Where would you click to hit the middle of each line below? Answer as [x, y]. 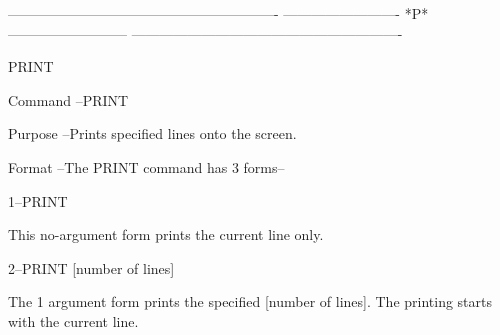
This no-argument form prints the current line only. [166, 234]
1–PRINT [38, 200]
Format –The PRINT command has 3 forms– [146, 166]
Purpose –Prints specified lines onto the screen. [152, 133]
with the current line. [73, 320]
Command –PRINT [68, 99]
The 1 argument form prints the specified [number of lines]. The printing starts [250, 301]
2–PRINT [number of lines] [91, 267]
